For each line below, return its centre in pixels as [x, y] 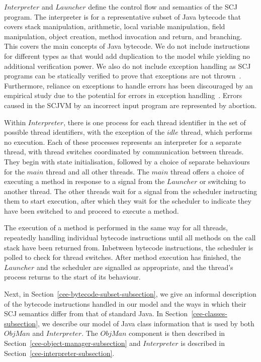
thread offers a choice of [207, 171]
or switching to [223, 181]
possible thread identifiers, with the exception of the [84, 132]
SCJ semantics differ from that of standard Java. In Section [96, 313]
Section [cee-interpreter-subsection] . [59, 353]
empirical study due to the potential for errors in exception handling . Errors [123, 95]
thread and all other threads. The [98, 171]
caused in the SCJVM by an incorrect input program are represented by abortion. [130, 105]
